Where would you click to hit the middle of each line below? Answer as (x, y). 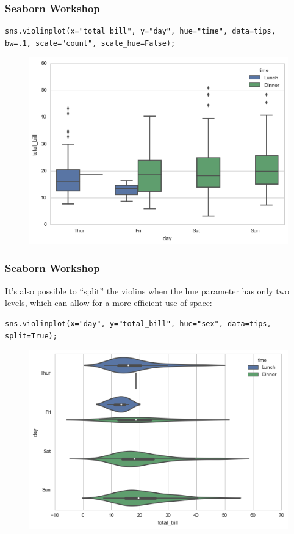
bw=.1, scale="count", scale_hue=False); (90, 43)
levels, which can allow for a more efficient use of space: (109, 303)
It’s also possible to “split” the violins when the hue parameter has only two (147, 291)
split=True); (31, 336)
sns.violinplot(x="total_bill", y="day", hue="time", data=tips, (140, 31)
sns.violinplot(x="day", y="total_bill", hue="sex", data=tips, (138, 324)
